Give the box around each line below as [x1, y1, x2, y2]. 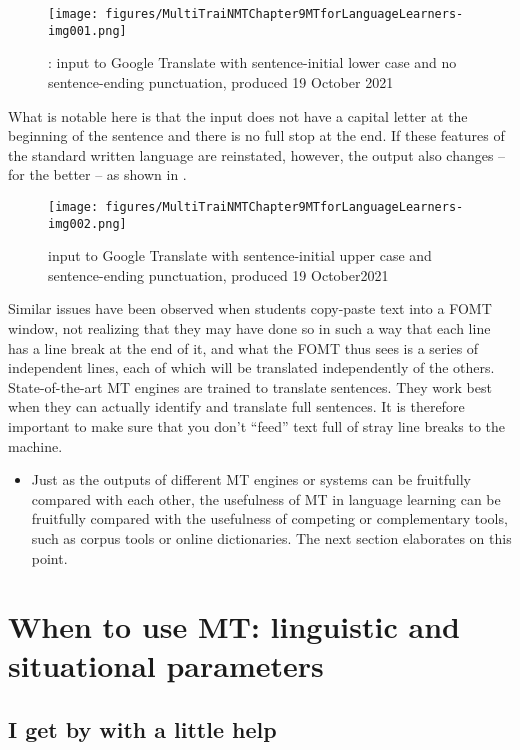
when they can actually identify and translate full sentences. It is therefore [8, 396, 465, 417]
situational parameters [8, 645, 324, 686]
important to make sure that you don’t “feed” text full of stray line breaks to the [8, 415, 505, 436]
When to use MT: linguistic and [8, 606, 460, 647]
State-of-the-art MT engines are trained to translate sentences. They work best [8, 376, 492, 397]
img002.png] [48, 216, 127, 231]
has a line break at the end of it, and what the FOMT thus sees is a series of [8, 337, 479, 358]
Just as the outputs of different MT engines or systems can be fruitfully [31, 469, 471, 490]
